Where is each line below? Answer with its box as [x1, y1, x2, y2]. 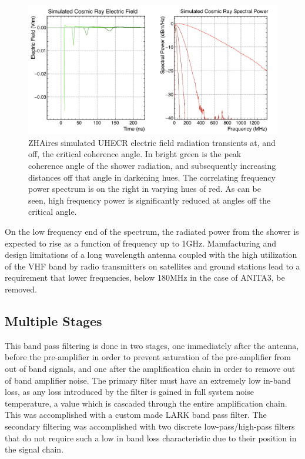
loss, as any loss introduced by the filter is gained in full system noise [5, 385, 254, 398]
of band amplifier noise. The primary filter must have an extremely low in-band [5, 374, 291, 386]
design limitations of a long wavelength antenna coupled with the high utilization [5, 248, 297, 261]
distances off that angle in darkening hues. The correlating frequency [28, 171, 276, 183]
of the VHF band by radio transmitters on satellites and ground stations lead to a [5, 260, 300, 272]
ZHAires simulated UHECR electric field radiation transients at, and [28, 136, 276, 148]
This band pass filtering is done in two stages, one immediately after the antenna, [5, 339, 299, 351]
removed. [5, 283, 37, 295]
